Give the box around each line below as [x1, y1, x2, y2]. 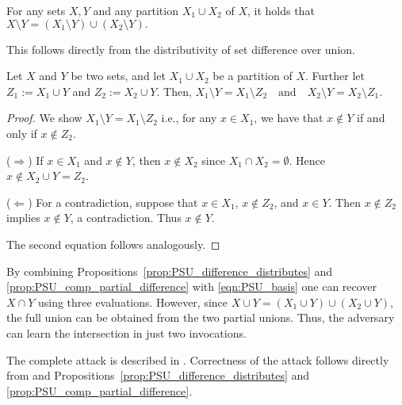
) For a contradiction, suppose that [28, 193, 198, 210]
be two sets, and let [71, 67, 166, 84]
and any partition [93, 2, 178, 18]
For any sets [6, 2, 66, 18]
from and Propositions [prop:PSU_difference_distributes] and [6, 367, 310, 384]
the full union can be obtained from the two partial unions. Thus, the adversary [6, 309, 395, 326]
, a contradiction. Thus [70, 209, 182, 226]
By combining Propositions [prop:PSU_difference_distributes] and [6, 262, 333, 279]
